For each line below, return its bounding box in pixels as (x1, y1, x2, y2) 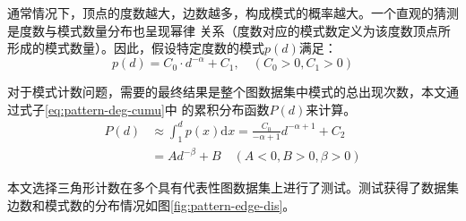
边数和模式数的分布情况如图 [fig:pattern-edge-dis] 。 (7, 195, 296, 214)
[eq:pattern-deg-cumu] (45, 99, 165, 118)
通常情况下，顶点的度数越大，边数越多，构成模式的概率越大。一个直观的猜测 (7, 4, 459, 21)
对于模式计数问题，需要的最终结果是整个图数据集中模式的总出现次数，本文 (7, 82, 446, 101)
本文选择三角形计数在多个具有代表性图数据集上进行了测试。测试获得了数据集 (7, 178, 459, 197)
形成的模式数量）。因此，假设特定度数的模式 (7, 38, 264, 57)
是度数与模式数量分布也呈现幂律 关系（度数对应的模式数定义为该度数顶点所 (7, 21, 451, 39)
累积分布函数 (194, 99, 270, 118)
